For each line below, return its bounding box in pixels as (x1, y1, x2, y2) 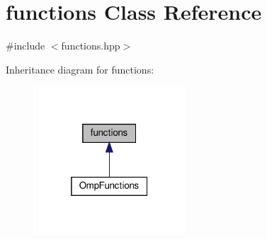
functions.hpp (61, 38, 120, 53)
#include (6, 38, 45, 53)
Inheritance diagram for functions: (6, 62, 154, 76)
